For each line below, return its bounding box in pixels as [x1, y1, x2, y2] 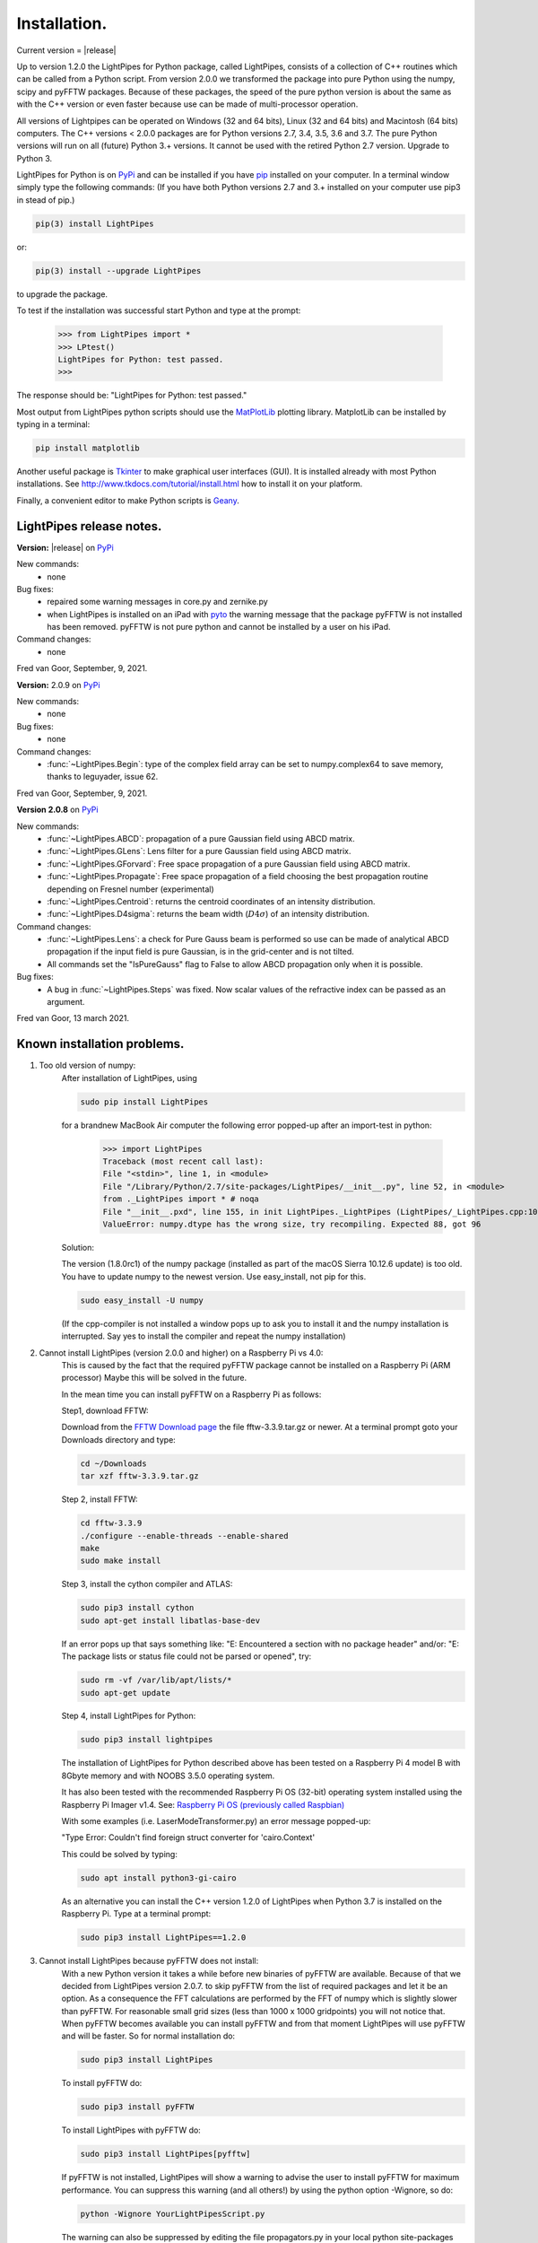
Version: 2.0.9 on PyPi [16, 679, 100, 690]
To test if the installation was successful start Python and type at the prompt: [16, 305, 301, 316]
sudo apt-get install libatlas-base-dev [80, 1615, 260, 1626]
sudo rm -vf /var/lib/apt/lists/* [80, 1675, 232, 1686]
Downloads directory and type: [61, 1434, 177, 1444]
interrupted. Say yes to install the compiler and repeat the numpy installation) [61, 1331, 346, 1341]
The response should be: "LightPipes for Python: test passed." [16, 390, 247, 401]
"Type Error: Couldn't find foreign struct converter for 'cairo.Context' [61, 1832, 316, 1843]
